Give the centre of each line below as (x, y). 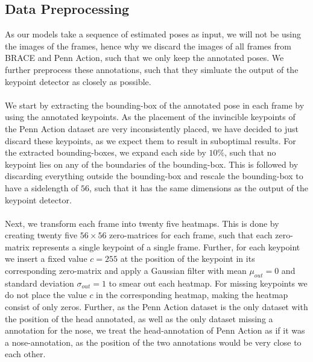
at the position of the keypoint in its (188, 259)
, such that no (250, 152)
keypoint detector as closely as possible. (78, 81)
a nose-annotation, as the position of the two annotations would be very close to (153, 342)
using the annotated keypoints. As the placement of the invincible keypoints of (150, 117)
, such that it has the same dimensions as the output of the (199, 187)
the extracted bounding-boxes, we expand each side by (106, 152)
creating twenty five (41, 235)
